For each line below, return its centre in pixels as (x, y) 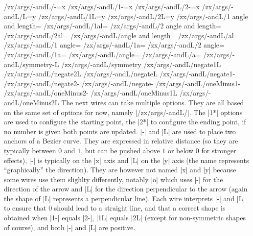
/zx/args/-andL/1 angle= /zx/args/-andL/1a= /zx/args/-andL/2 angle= (114, 45)
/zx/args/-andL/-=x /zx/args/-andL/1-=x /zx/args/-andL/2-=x (102, 6)
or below (181, 150)
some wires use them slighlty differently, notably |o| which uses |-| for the (114, 179)
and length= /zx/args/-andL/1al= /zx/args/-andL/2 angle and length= (113, 26)
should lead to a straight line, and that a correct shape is (140, 208)
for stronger (219, 150)
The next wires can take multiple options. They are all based (153, 102)
